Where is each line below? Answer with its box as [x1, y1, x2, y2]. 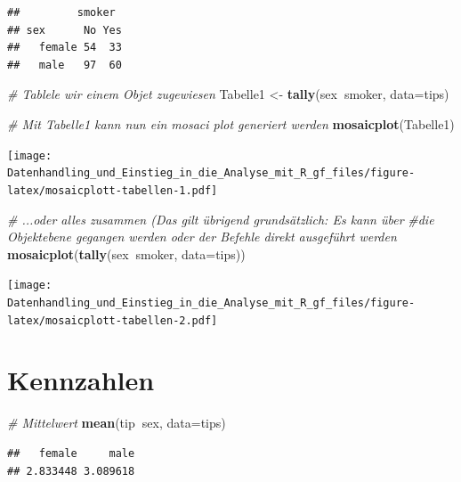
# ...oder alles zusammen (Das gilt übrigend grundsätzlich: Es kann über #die [7, 209, 434, 228]
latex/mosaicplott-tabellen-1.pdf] [7, 184, 218, 197]
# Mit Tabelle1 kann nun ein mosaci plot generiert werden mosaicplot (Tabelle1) [7, 114, 455, 133]
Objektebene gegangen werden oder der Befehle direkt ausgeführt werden [7, 227, 397, 246]
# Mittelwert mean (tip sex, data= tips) [7, 413, 226, 432]
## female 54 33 [7, 41, 122, 54]
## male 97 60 [7, 58, 122, 71]
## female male [7, 447, 135, 460]
